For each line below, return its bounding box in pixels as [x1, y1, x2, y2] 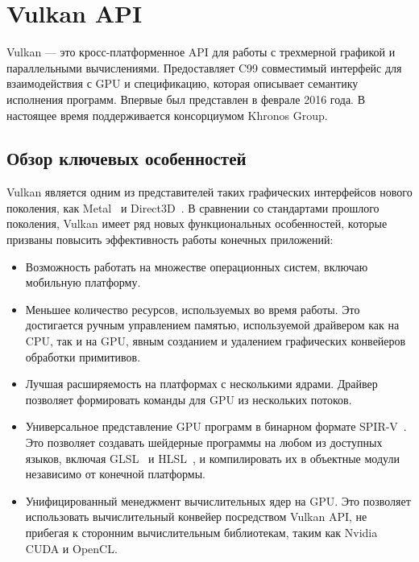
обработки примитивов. [25, 348, 141, 365]
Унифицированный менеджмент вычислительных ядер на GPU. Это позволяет [25, 492, 411, 509]
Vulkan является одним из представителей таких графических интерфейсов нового [6, 184, 413, 200]
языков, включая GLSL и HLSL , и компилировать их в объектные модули [25, 449, 400, 466]
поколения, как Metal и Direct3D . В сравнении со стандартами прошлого [6, 199, 380, 216]
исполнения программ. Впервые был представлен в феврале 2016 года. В [6, 90, 366, 107]
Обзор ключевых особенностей [6, 146, 247, 171]
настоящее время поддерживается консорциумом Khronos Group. [6, 106, 328, 123]
